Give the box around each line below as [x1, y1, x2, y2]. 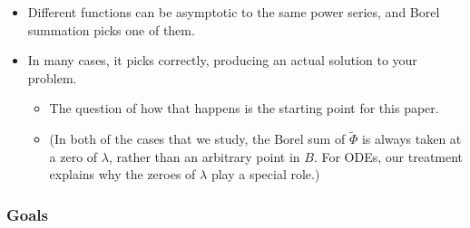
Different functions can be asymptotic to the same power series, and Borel [27, 3, 440, 21]
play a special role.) [211, 165, 320, 184]
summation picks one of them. [27, 20, 195, 39]
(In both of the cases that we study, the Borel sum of [49, 129, 346, 148]
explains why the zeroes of [49, 165, 196, 184]
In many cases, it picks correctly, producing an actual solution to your [27, 51, 417, 70]
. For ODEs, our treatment [313, 147, 464, 166]
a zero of [49, 147, 98, 166]
